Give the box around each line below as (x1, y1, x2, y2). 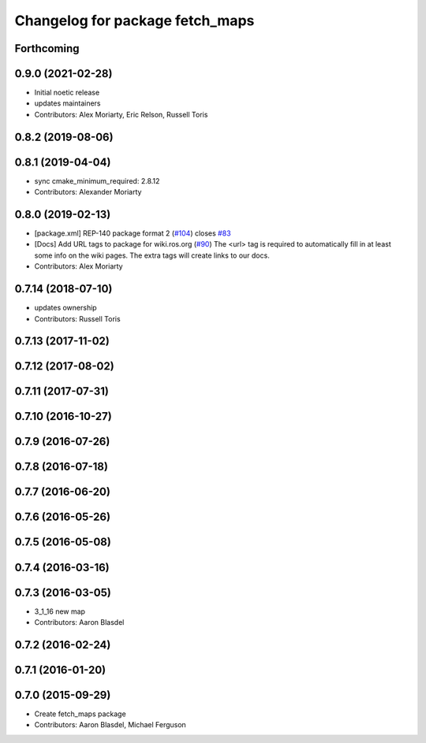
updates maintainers (34, 98, 101, 108)
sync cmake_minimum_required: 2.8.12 (34, 176, 160, 185)
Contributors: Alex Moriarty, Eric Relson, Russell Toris (34, 110, 208, 119)
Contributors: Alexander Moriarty (34, 188, 142, 197)
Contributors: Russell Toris (34, 314, 121, 323)
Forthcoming (14, 42, 80, 55)
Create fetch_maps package (34, 709, 126, 719)
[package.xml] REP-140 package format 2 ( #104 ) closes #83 (34, 228, 232, 238)
